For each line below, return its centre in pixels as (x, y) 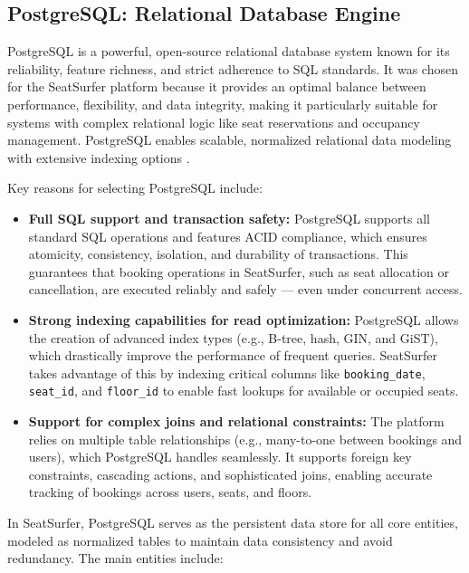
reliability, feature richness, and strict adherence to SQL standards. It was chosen (233, 68)
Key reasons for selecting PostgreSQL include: (135, 188)
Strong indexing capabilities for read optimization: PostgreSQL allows (244, 319)
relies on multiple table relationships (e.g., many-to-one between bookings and (245, 439)
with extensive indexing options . (99, 157)
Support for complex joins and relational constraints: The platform (236, 421)
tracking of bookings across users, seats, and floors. (170, 492)
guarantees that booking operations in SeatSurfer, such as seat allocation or (239, 271)
